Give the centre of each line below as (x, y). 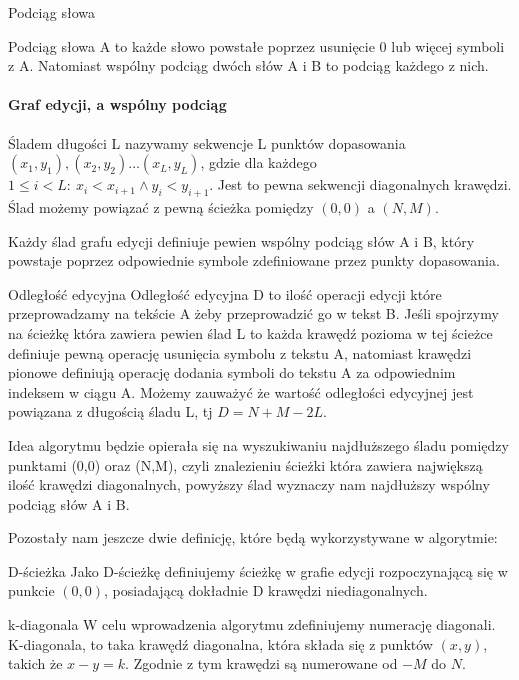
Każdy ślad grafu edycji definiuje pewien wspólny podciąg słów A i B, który (241, 240)
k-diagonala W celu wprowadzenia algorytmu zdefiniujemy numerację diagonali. (252, 624)
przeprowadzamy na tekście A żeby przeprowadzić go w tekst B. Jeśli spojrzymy (253, 313)
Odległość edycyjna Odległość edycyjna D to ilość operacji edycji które (225, 293)
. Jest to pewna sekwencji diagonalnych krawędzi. (360, 184)
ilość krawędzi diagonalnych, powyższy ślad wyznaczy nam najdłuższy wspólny (249, 484)
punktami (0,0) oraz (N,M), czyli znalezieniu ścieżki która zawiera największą (245, 464)
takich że (35, 663)
